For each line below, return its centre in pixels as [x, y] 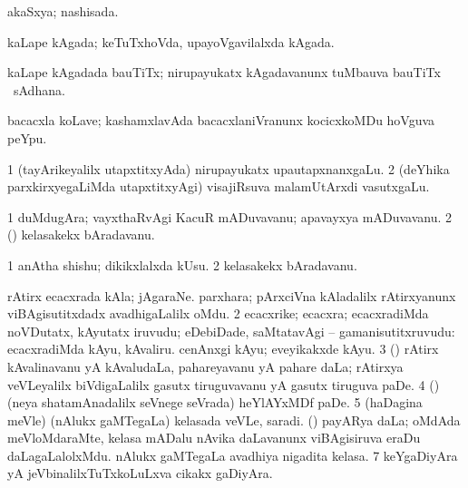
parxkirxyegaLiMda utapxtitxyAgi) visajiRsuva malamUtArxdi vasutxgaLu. [219, 186]
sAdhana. [39, 89]
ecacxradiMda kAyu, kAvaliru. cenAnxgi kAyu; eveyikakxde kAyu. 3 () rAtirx [223, 349]
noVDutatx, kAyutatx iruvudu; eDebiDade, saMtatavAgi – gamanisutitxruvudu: [231, 331]
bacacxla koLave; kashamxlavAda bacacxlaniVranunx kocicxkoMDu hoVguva [221, 120]
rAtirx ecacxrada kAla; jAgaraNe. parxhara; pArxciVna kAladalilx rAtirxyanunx [232, 295]
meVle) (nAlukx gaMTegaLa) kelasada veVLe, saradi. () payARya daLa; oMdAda [234, 420]
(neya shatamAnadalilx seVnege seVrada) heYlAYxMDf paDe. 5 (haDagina [215, 402]
